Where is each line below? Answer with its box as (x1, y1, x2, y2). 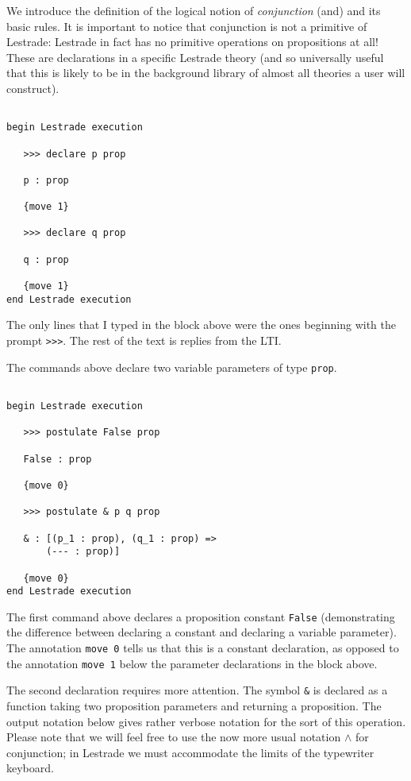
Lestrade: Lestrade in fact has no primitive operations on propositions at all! (6, 33, 378, 50)
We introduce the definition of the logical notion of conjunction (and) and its (6, 2, 381, 18)
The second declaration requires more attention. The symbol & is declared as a (6, 682, 388, 698)
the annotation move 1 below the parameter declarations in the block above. (6, 655, 378, 671)
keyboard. (6, 760, 54, 776)
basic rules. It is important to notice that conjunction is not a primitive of (6, 17, 367, 34)
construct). (6, 79, 60, 96)
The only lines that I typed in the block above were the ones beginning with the (6, 316, 396, 333)
